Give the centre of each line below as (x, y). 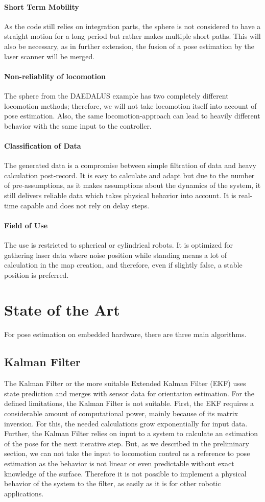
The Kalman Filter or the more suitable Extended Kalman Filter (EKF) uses (125, 383)
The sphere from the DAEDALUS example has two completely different (116, 95)
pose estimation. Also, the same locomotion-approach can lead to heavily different (132, 116)
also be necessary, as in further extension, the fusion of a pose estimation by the (129, 46)
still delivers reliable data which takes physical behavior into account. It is (120, 195)
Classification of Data (43, 145)
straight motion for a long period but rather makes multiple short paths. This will (132, 36)
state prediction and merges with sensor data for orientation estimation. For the (129, 393)
